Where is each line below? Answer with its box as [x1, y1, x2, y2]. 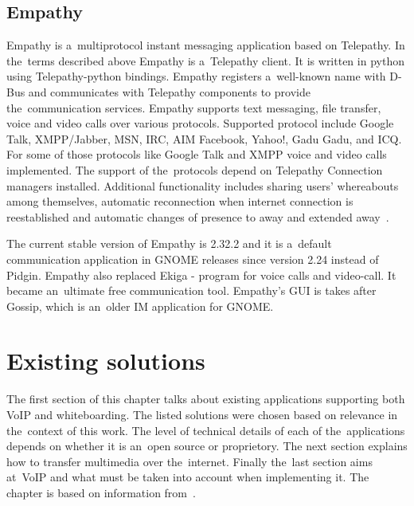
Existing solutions [6, 344, 205, 377]
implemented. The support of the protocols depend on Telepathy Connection [6, 161, 383, 178]
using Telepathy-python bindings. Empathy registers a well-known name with [6, 68, 386, 84]
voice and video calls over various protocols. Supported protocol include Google [6, 115, 394, 131]
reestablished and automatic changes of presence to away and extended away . [6, 208, 389, 225]
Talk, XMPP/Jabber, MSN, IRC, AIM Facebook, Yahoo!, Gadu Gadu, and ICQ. [6, 130, 402, 147]
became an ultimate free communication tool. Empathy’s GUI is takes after [6, 282, 377, 299]
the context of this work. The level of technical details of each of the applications [6, 422, 405, 438]
